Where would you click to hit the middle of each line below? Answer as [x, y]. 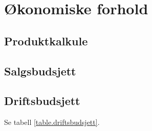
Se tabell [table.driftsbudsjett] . [52, 122]
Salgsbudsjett [40, 71]
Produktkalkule [46, 41]
